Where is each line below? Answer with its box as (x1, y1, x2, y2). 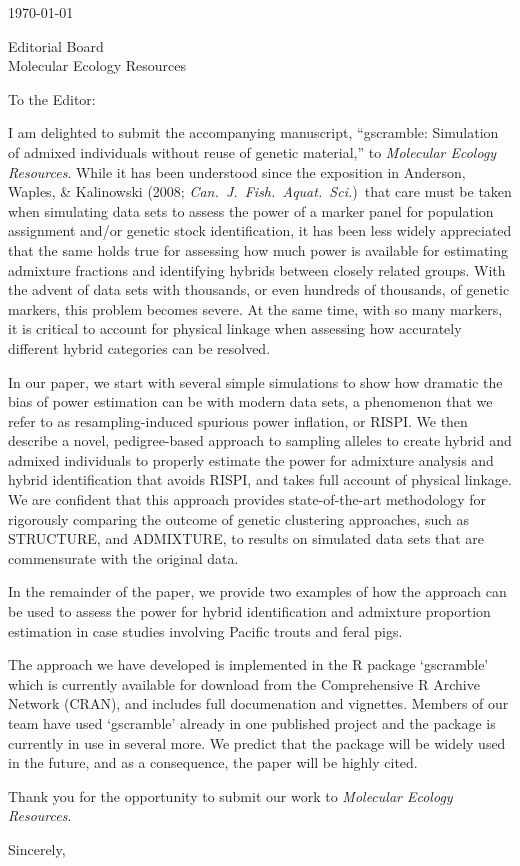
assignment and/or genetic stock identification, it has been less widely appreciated (8, 220, 512, 241)
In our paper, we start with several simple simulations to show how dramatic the (8, 371, 503, 392)
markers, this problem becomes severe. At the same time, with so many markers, (8, 298, 503, 319)
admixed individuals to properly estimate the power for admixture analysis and (8, 449, 494, 470)
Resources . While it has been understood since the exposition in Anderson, (8, 161, 466, 182)
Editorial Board (8, 35, 104, 56)
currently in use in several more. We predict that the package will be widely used (8, 732, 506, 753)
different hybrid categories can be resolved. (8, 337, 271, 358)
